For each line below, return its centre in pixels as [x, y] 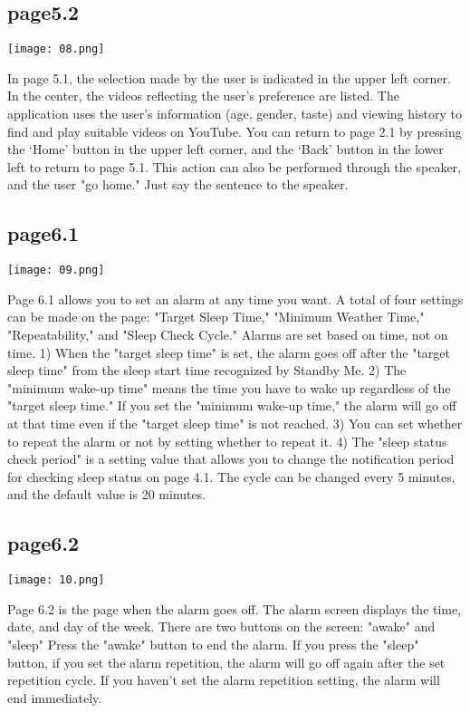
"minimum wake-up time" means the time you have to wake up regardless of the [229, 387]
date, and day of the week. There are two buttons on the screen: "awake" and [221, 626]
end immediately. [55, 697]
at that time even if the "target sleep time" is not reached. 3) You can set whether [235, 424]
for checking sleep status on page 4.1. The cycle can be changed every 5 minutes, [231, 476]
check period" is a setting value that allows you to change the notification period [231, 459]
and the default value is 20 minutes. [107, 494]
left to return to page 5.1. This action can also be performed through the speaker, [234, 166]
